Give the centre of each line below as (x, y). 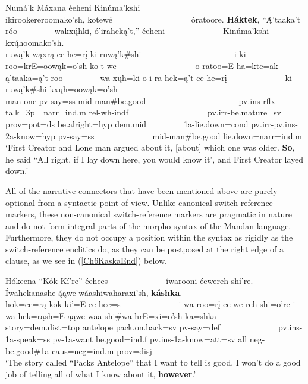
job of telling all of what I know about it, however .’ (101, 374)
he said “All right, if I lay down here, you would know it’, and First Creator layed (155, 159)
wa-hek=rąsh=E (35, 315)
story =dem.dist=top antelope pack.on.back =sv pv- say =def (113, 327)
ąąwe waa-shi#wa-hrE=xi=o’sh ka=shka (142, 315)
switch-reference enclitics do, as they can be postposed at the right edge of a (144, 249)
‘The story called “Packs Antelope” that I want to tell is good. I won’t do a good (153, 362)
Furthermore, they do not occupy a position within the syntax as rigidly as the (149, 237)
